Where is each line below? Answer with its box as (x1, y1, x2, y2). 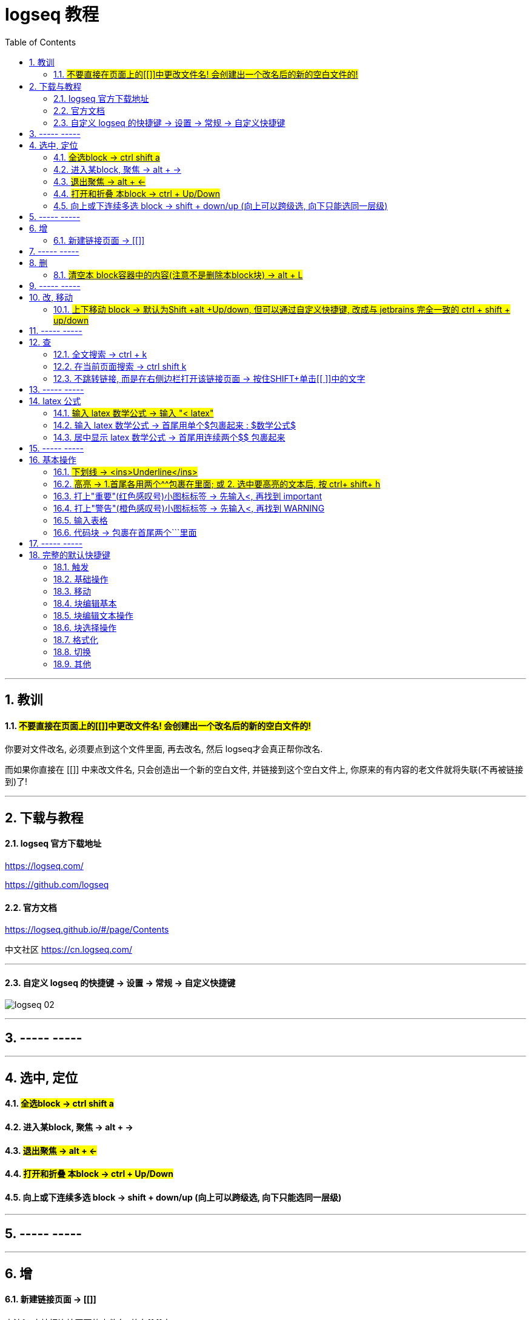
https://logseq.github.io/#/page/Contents (5, 924, 169, 935)
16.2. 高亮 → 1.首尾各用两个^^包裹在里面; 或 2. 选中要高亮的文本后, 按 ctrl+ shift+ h (53, 478, 381, 489)
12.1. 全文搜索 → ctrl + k (53, 348, 147, 359)
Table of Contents (5, 36, 76, 47)
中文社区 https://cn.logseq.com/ (5, 944, 132, 955)
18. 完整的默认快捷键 (29, 549, 111, 560)
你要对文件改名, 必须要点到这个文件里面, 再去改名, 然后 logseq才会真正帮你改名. (5, 744, 323, 755)
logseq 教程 (5, 4, 99, 25)
